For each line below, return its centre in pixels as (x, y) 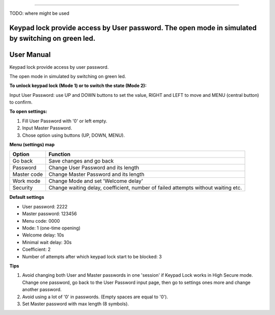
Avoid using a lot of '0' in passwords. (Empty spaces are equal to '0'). (95, 297)
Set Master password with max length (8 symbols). (76, 304)
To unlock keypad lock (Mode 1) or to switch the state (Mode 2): (78, 86)
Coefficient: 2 (36, 249)
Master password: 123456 (50, 214)
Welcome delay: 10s (43, 235)
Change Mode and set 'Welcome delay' (96, 181)
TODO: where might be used (39, 13)
